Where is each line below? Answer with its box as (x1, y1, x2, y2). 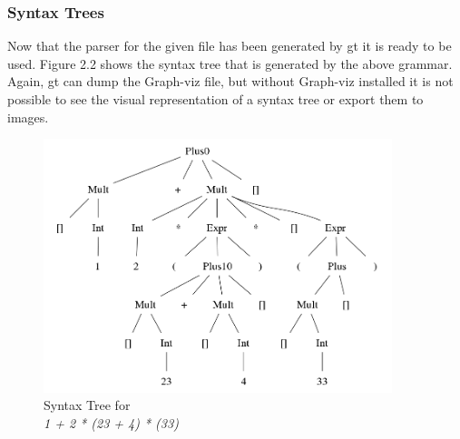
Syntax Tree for (44, 395, 131, 415)
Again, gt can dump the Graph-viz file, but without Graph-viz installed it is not (7, 72, 454, 91)
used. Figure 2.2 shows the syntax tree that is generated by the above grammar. (7, 54, 453, 73)
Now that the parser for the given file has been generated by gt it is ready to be (7, 36, 452, 55)
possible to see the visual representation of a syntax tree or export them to (7, 90, 424, 108)
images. (7, 107, 49, 126)
